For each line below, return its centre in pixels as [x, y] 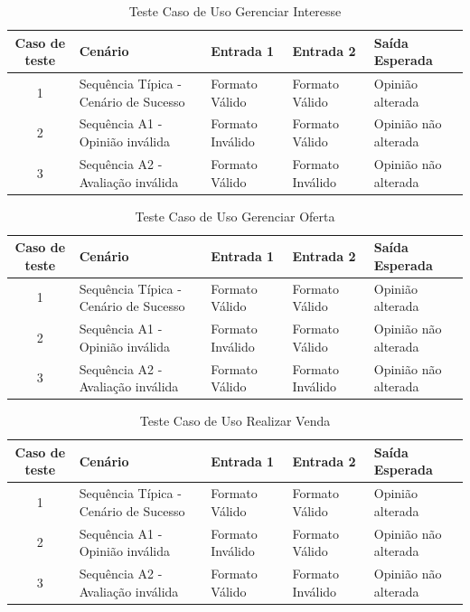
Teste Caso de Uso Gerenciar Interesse [235, 11]
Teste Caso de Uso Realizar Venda [235, 421]
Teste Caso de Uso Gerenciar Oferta [235, 216]
